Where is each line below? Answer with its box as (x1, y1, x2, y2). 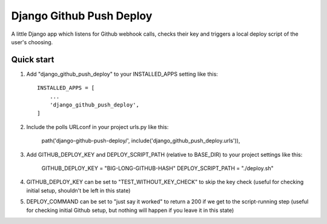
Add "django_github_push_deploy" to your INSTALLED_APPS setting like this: (26, 70, 218, 77)
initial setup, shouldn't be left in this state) (26, 186, 131, 194)
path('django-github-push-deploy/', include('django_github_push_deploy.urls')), (41, 137, 240, 145)
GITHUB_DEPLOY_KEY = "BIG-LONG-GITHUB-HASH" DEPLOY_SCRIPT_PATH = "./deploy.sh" (41, 164, 274, 172)
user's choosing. (11, 38, 53, 45)
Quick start (11, 54, 54, 65)
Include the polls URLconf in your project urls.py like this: (26, 123, 169, 130)
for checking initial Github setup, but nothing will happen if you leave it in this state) (26, 206, 234, 214)
